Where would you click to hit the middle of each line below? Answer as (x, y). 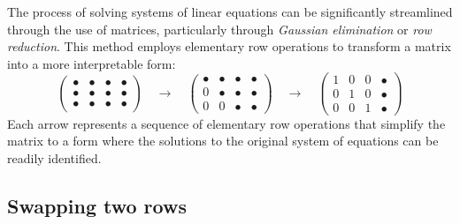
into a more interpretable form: (92, 63)
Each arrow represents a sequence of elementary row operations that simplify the (226, 123)
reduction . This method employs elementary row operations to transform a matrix (229, 46)
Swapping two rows (97, 205)
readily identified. (54, 157)
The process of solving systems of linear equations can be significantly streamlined (230, 11)
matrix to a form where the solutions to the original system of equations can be (223, 141)
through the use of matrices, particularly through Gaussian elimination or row (219, 29)
